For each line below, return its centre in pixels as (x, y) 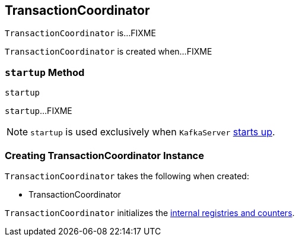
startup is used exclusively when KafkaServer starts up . (153, 132)
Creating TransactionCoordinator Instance (104, 155)
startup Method (45, 72)
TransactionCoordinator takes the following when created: (127, 176)
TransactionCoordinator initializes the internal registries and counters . (150, 213)
